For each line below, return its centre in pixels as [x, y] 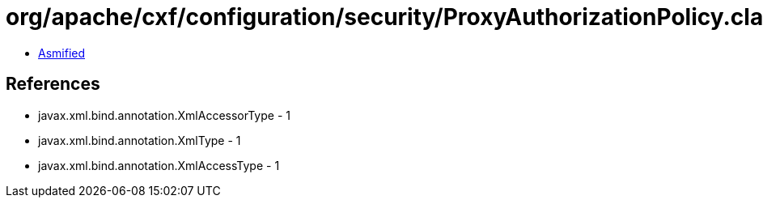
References [53, 84]
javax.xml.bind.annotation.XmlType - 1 [140, 140]
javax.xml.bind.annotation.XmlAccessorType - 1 [164, 115]
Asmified [62, 53]
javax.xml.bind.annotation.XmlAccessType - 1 [159, 165]
